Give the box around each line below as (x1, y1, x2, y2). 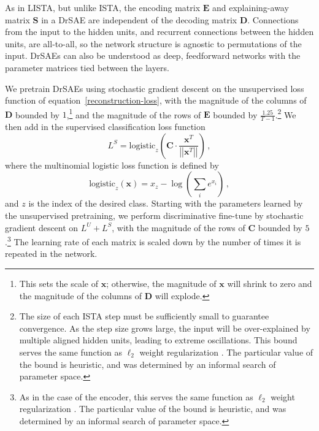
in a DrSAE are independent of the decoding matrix (41, 13, 237, 26)
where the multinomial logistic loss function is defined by (5, 158, 219, 171)
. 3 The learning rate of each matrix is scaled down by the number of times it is (5, 234, 301, 248)
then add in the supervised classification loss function (5, 120, 206, 133)
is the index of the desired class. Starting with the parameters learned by (28, 197, 303, 210)
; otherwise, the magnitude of (106, 277, 217, 290)
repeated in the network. (5, 247, 98, 260)
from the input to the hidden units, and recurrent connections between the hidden (5, 25, 314, 38)
